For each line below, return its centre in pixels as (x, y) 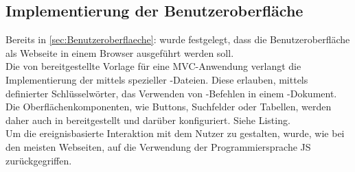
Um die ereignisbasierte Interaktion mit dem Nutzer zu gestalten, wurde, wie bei (175, 133)
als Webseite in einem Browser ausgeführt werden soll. (120, 52)
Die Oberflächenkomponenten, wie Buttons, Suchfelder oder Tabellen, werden (169, 107)
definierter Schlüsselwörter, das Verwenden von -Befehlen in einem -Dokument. (171, 93)
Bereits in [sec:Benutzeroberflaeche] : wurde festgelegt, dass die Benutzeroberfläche (178, 39)
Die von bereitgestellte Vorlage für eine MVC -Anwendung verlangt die (153, 66)
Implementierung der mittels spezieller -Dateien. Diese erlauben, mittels (157, 79)
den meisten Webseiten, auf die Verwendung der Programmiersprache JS (158, 146)
